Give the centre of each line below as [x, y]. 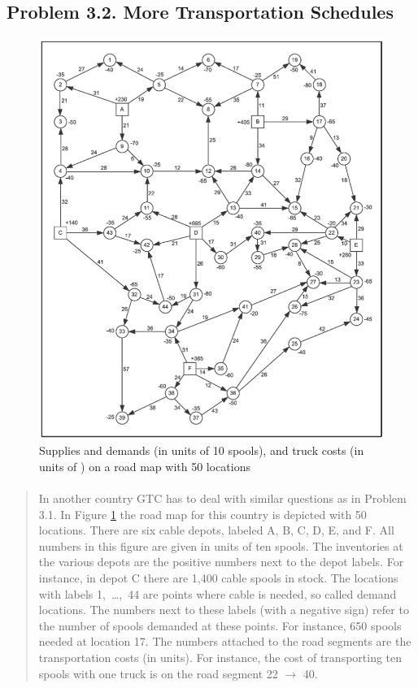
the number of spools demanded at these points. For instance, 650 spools [220, 625]
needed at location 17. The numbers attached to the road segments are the [225, 641]
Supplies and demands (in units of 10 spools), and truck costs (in [202, 450]
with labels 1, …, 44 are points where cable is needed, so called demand [218, 593]
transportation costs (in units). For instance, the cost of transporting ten [220, 657]
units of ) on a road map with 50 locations [145, 466]
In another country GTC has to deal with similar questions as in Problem [222, 498]
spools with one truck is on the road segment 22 [158, 673]
